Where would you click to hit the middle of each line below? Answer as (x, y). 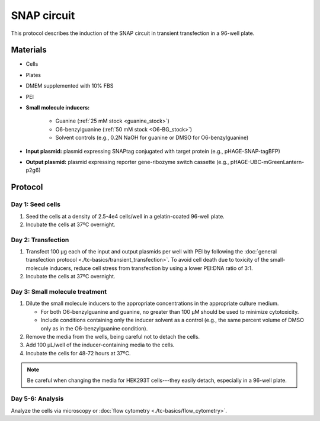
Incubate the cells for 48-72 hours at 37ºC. (78, 353)
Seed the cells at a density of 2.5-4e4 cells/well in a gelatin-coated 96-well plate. (125, 216)
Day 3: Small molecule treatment (59, 291)
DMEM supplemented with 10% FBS (70, 86)
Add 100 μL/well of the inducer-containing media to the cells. (100, 345)
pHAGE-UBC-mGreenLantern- (267, 162)
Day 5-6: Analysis (37, 398)
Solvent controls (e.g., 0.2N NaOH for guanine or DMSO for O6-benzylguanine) (152, 138)
